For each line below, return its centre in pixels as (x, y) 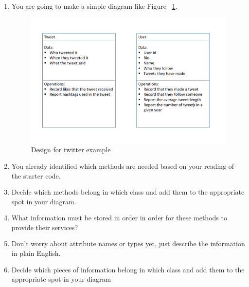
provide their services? (45, 227)
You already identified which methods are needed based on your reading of (123, 166)
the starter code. (36, 175)
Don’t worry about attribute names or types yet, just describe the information (128, 243)
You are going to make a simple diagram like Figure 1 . (94, 6)
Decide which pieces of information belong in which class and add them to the (128, 269)
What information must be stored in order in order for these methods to (119, 218)
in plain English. (36, 253)
